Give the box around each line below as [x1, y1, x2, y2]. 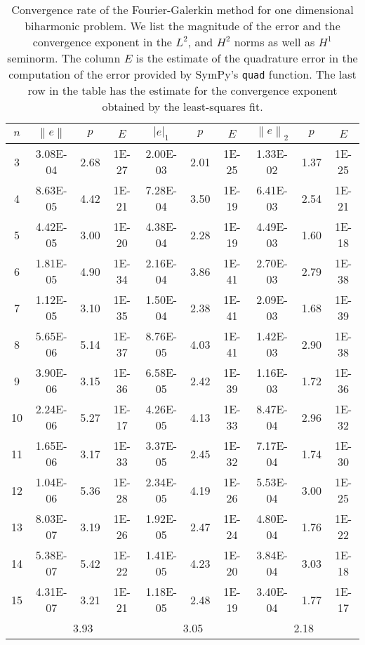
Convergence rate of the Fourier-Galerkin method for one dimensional [11, 1, 354, 18]
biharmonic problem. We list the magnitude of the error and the [25, 18, 340, 34]
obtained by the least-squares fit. [102, 98, 263, 114]
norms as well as [234, 34, 315, 50]
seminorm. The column [7, 50, 121, 66]
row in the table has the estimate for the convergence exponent [27, 82, 338, 98]
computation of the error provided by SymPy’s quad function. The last [8, 66, 357, 82]
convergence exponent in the [32, 34, 172, 50]
